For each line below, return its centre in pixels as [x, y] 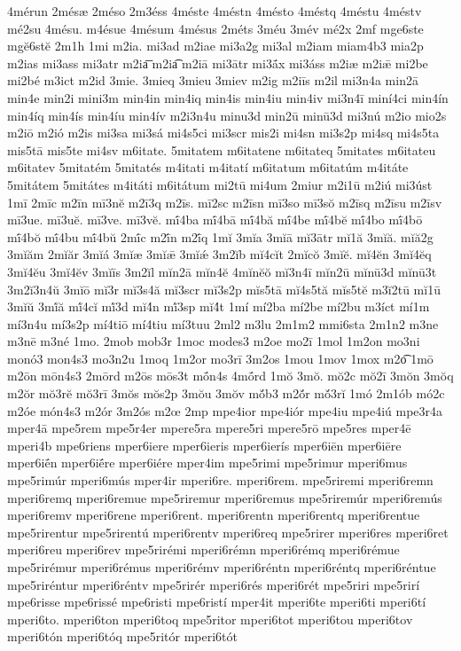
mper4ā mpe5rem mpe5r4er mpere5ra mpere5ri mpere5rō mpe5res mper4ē [209, 428]
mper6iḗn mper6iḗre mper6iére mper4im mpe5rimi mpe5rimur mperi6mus [207, 463]
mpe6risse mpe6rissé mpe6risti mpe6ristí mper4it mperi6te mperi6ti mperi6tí [217, 602]
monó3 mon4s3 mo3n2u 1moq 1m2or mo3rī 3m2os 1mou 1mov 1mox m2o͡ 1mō [220, 358]
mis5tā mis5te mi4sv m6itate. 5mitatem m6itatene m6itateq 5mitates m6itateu [222, 149]
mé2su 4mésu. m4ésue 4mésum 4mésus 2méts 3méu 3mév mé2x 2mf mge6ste [215, 28]
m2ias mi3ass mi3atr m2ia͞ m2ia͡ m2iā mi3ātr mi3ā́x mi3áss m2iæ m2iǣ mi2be [218, 63]
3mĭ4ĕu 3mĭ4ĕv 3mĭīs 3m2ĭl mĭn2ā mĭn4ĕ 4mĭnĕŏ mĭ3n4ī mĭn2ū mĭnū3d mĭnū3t [222, 271]
